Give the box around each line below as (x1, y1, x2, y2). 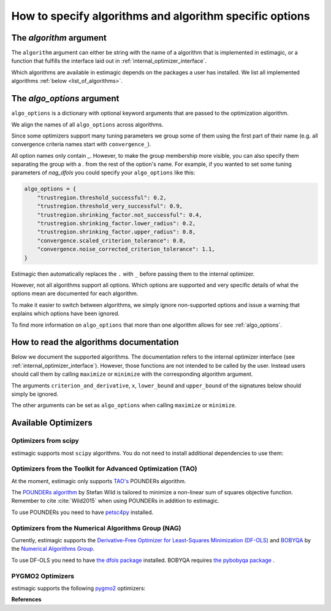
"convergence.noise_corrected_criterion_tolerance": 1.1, (37, 246, 215, 253)
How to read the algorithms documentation (11, 337, 179, 348)
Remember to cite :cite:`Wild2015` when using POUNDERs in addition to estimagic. (11, 497, 220, 505)
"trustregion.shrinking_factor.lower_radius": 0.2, (37, 220, 196, 227)
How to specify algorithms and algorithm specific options (11, 9, 310, 23)
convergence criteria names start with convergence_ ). (11, 141, 151, 148)
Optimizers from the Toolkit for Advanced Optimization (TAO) (11, 464, 197, 473)
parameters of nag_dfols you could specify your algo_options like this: (11, 169, 196, 176)
